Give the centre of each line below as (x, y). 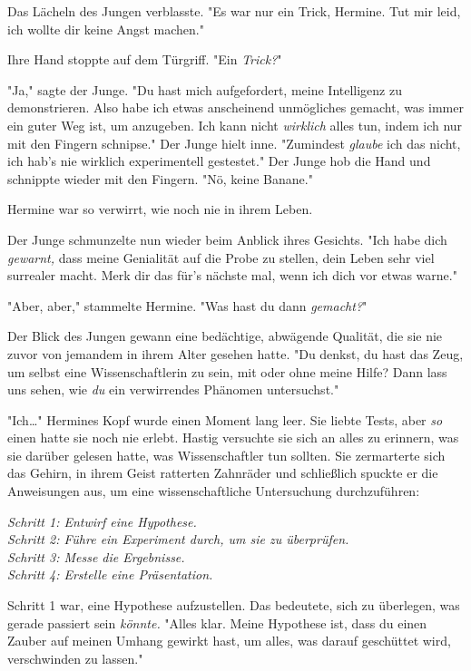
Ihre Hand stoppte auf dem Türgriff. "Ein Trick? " (145, 59)
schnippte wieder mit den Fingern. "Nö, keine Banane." (160, 178)
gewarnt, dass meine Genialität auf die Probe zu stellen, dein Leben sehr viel (221, 257)
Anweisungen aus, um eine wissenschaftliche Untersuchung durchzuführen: (214, 491)
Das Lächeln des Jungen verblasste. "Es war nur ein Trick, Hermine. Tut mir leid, (234, 11)
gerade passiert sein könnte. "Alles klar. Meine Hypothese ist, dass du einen (217, 622)
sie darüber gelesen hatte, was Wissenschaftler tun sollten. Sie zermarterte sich (226, 455)
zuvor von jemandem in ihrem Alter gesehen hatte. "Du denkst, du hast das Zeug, (235, 353)
